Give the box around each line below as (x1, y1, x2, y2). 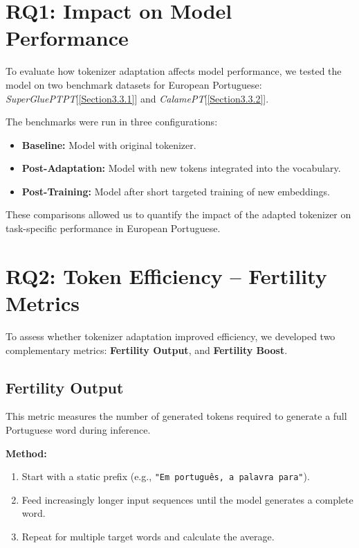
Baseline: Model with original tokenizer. (21, 137, 196, 152)
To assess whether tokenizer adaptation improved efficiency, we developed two (6, 328, 335, 343)
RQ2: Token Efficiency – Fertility (6, 261, 327, 290)
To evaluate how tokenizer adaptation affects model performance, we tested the (6, 64, 342, 78)
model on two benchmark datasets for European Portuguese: (6, 77, 262, 91)
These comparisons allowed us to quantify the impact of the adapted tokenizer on (6, 207, 351, 222)
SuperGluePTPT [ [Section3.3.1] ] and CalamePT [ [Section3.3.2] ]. (6, 91, 269, 105)
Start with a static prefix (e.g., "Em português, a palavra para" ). (21, 469, 310, 484)
